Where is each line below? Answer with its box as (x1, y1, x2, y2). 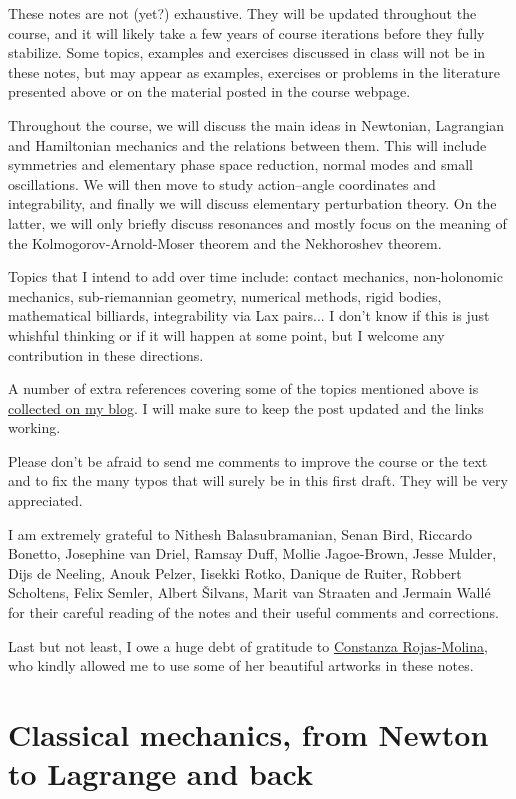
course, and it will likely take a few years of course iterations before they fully (8, 22, 485, 43)
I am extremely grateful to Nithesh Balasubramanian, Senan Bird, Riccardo (8, 523, 473, 544)
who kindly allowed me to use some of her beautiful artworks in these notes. (8, 655, 474, 676)
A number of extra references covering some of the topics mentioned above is (8, 378, 479, 399)
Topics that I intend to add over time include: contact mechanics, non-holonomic (8, 266, 503, 287)
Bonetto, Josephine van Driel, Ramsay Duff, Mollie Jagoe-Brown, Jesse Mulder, (8, 543, 497, 564)
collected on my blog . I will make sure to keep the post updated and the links (8, 397, 484, 418)
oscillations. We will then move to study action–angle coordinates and (8, 173, 436, 194)
